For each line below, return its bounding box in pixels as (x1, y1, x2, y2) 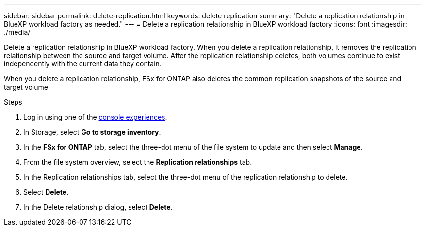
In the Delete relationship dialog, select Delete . (23, 203, 173, 211)
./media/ (4, 28, 31, 36)
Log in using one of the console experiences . (23, 113, 167, 121)
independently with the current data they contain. (4, 60, 162, 68)
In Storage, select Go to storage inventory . (23, 128, 161, 136)
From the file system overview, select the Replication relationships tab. (23, 158, 252, 166)
